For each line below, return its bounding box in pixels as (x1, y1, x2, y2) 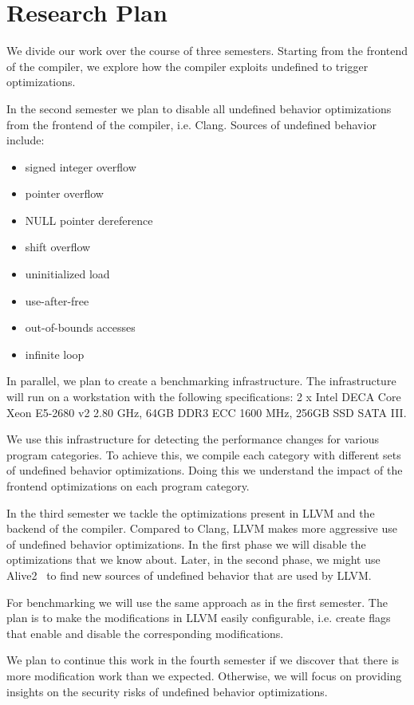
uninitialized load (25, 266, 110, 282)
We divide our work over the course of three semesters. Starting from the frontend (6, 42, 408, 59)
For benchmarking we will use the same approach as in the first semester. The (6, 593, 388, 610)
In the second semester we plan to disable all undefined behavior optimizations (6, 100, 392, 116)
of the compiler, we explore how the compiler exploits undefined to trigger (6, 57, 369, 74)
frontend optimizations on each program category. (6, 478, 250, 494)
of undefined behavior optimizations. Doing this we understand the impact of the (6, 462, 403, 479)
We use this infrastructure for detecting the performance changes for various (6, 431, 379, 447)
